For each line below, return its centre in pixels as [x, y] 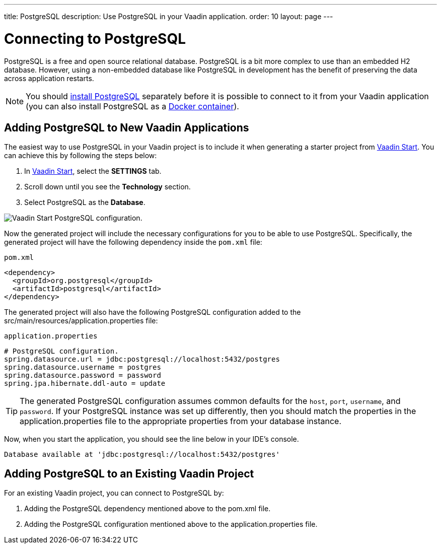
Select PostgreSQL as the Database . [85, 202]
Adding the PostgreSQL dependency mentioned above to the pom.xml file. [148, 509]
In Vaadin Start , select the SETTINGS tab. [93, 171]
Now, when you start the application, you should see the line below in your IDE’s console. [152, 439]
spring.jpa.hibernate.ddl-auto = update [85, 384]
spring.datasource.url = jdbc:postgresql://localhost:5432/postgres [142, 359]
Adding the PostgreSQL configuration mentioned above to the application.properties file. [171, 524]
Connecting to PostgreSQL [95, 39]
